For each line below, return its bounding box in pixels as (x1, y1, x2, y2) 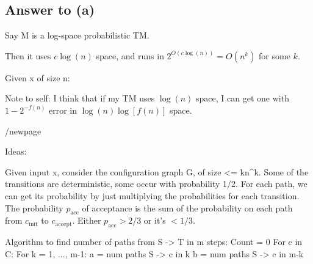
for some (259, 49, 290, 62)
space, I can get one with (196, 92, 289, 105)
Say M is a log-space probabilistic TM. (5, 29, 149, 42)
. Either (72, 214, 101, 227)
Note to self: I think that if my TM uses (5, 92, 155, 105)
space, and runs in (96, 49, 164, 62)
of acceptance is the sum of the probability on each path (82, 201, 293, 214)
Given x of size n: (5, 71, 70, 84)
